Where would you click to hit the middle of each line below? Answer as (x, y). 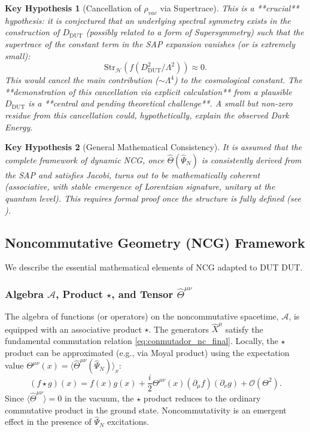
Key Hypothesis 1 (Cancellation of (73, 8)
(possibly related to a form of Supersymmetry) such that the (195, 32)
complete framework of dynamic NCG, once (85, 159)
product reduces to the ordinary (202, 398)
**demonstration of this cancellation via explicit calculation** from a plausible (148, 91)
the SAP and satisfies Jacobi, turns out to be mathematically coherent (133, 174)
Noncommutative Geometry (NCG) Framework (155, 242)
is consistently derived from (251, 159)
